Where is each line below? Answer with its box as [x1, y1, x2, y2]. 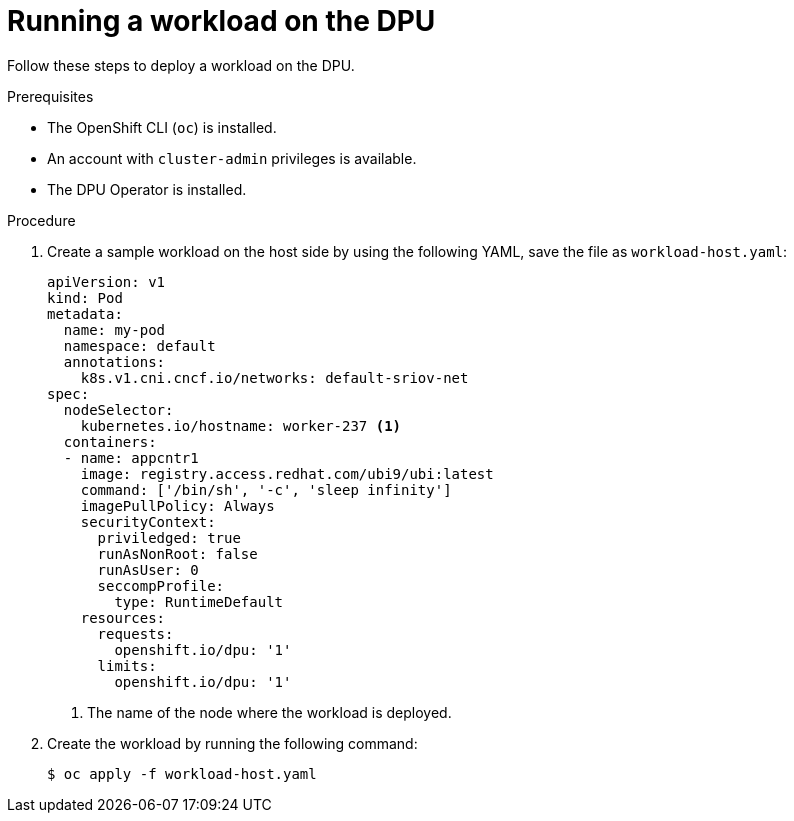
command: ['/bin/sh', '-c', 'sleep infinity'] [80, 481, 452, 498]
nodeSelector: [63, 401, 174, 418]
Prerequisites [7, 87, 94, 105]
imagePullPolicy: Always [80, 497, 275, 514]
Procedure [7, 211, 76, 229]
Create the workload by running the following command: [47, 734, 418, 752]
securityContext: [80, 513, 216, 530]
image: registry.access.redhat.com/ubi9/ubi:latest [80, 465, 494, 482]
